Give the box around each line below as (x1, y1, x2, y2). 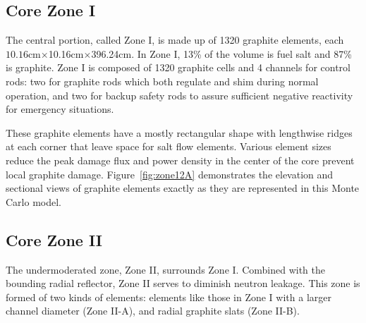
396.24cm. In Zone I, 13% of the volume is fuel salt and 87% (91, 46, 352, 61)
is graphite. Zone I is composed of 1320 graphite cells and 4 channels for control (6, 60, 350, 75)
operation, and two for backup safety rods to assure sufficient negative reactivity (6, 87, 353, 102)
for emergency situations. (6, 102, 114, 116)
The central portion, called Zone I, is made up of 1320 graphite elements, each (6, 32, 344, 47)
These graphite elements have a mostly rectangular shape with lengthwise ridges (6, 125, 353, 140)
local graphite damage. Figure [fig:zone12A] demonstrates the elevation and (6, 166, 334, 181)
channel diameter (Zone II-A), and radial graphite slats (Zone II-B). (6, 303, 300, 318)
